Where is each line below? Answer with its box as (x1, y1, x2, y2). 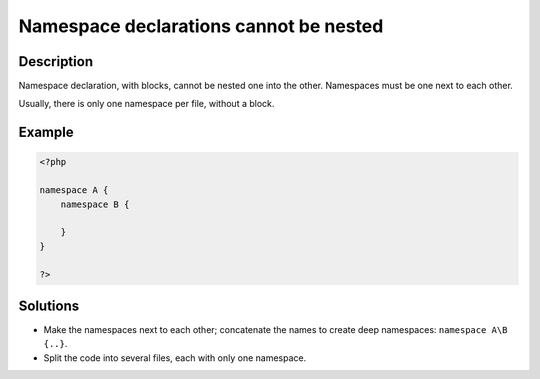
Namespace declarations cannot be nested (18, 15, 384, 37)
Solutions (18, 297, 80, 314)
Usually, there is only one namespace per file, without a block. (18, 98, 275, 110)
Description (18, 53, 94, 70)
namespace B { (60, 198, 130, 210)
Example (18, 124, 74, 141)
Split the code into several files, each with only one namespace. (43, 351, 307, 364)
